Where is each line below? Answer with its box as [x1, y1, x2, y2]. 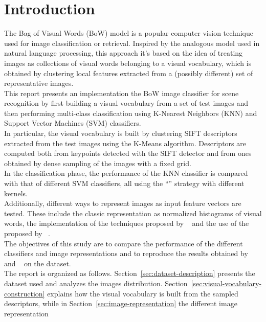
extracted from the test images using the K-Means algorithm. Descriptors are [4, 137, 246, 148]
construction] [4, 288, 45, 298]
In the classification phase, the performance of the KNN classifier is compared [4, 168, 248, 178]
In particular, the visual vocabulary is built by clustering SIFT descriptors [4, 128, 237, 139]
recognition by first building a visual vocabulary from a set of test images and [4, 98, 248, 108]
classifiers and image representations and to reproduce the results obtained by [4, 248, 248, 259]
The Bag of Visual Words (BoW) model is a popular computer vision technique [4, 28, 253, 38]
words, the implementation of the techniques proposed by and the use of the [4, 218, 249, 228]
